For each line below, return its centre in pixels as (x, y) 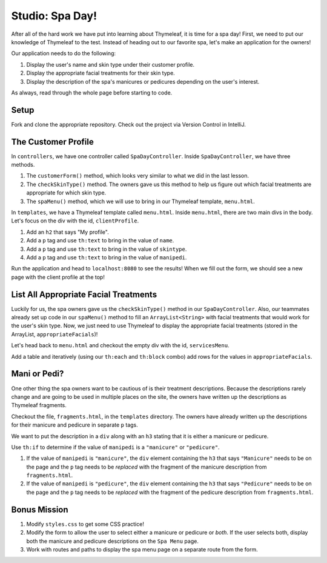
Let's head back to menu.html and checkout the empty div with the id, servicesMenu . (120, 345)
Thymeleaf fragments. (39, 405)
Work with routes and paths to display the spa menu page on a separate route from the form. (142, 549)
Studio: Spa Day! (54, 16)
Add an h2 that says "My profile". (68, 232)
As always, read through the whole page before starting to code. (92, 92)
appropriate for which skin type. (66, 193)
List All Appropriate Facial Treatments (84, 294)
